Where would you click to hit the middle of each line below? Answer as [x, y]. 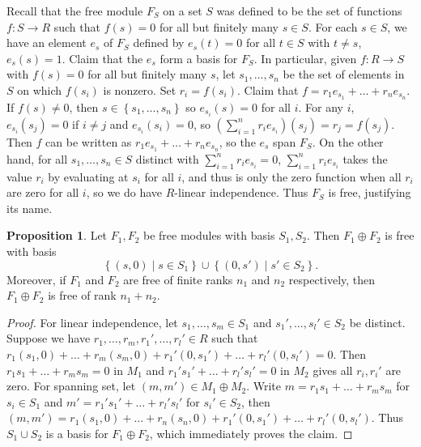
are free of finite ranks [178, 279]
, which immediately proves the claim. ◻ [251, 433]
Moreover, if [36, 279]
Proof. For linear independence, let [92, 322]
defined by [159, 43]
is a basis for [77, 433]
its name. [30, 208]
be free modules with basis [209, 235]
